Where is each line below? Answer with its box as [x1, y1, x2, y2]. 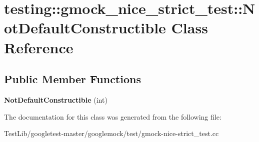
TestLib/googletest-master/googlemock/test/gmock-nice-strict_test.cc [4, 128, 219, 139]
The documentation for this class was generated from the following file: [4, 111, 221, 122]
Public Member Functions [4, 71, 141, 87]
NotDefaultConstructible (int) [4, 94, 107, 105]
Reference [4, 37, 73, 57]
